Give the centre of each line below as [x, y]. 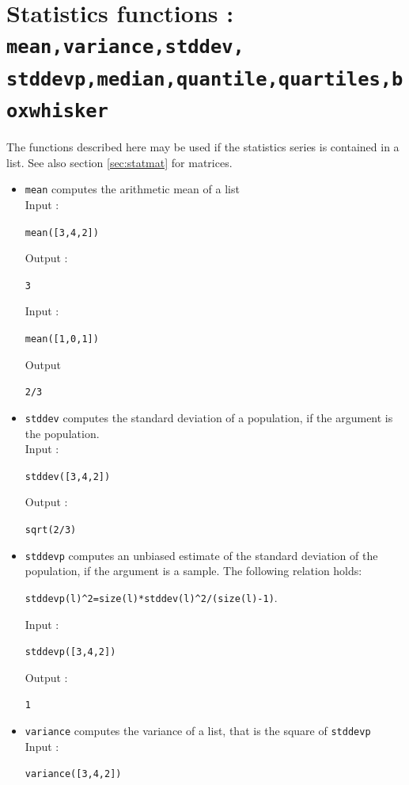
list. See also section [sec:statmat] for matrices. [119, 162]
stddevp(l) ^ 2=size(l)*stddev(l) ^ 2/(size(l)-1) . [151, 597]
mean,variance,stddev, [125, 47]
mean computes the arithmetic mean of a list [132, 189]
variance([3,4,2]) [73, 774]
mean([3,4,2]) [62, 232]
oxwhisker [57, 111]
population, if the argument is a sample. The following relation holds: [193, 571]
